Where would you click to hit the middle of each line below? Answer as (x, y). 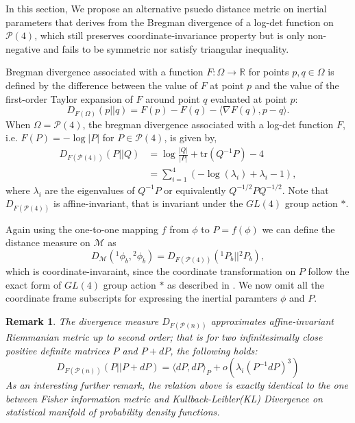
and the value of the (297, 85)
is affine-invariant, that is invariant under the (148, 203)
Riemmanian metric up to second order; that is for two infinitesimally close (164, 336)
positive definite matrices (58, 350)
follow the (329, 271)
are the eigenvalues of (90, 190)
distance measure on (48, 242)
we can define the (298, 229)
